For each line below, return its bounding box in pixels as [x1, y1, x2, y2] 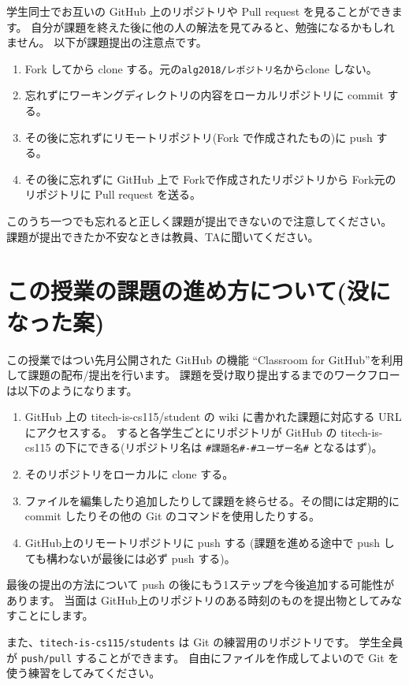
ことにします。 [17, 607, 94, 624]
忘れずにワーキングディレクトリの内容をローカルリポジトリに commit [24, 87, 384, 103]
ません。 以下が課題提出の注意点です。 [6, 34, 207, 50]
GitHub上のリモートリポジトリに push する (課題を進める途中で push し [24, 534, 395, 550]
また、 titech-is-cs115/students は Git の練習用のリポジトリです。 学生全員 [6, 633, 403, 650]
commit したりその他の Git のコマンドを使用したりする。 [24, 508, 320, 524]
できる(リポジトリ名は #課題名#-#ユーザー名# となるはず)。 [87, 439, 383, 456]
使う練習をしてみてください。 [6, 665, 161, 681]
